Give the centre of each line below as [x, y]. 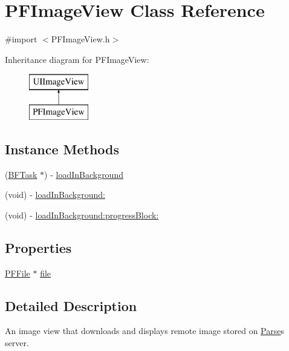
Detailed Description [71, 305]
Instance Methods [62, 149]
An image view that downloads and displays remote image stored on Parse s [144, 331]
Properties [38, 247]
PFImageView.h [80, 39]
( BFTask [21, 174]
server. [17, 343]
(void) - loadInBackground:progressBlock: [82, 215]
